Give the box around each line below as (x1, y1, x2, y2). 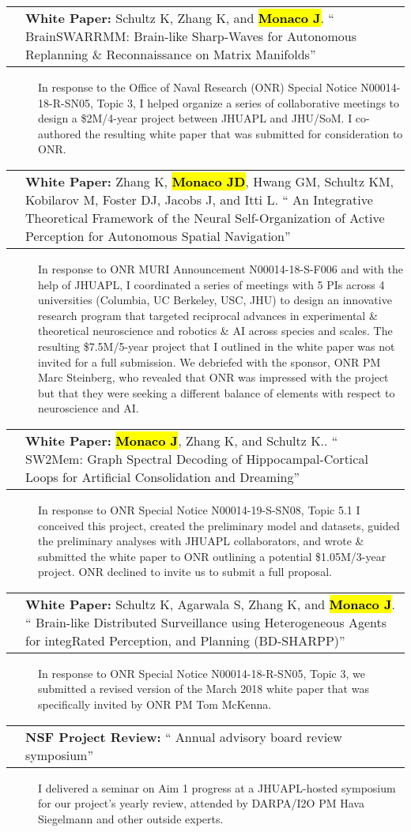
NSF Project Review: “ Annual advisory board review (25, 727, 342, 746)
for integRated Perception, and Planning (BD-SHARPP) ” (25, 631, 345, 649)
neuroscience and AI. (38, 400, 139, 416)
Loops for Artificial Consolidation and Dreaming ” (25, 467, 300, 486)
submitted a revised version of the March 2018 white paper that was (38, 680, 369, 697)
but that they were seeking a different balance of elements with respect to (38, 384, 395, 401)
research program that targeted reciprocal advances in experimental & (38, 307, 378, 323)
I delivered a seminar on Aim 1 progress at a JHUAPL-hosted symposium (38, 779, 396, 796)
